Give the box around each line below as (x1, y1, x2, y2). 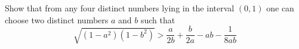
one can (266, 2, 294, 14)
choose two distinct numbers (5, 13, 109, 26)
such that (140, 13, 175, 26)
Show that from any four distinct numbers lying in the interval (5, 2, 235, 14)
